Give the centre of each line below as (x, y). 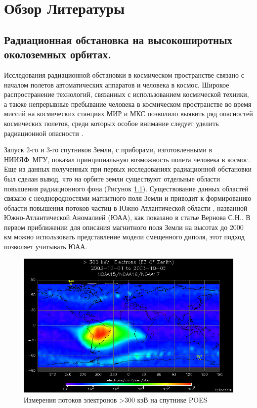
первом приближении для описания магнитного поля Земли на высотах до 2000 (124, 227)
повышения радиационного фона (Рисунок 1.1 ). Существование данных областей (126, 188)
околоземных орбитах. (58, 54)
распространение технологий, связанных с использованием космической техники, (127, 94)
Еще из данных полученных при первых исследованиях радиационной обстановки (128, 169)
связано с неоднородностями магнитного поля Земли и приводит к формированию (128, 198)
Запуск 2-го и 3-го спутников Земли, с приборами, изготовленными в (108, 150)
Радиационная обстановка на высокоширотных (118, 39)
